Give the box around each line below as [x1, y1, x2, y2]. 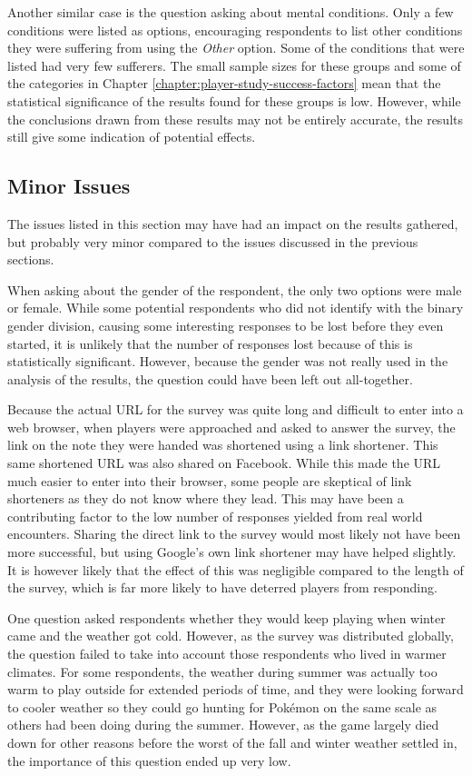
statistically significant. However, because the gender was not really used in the [7, 352, 448, 371]
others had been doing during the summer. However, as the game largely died [7, 715, 439, 734]
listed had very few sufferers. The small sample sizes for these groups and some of [7, 55, 461, 75]
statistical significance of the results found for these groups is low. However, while [7, 91, 461, 110]
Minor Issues [7, 172, 131, 200]
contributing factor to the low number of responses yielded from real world [7, 506, 423, 525]
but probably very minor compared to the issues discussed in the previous [7, 232, 418, 251]
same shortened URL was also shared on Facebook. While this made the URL [7, 453, 441, 473]
